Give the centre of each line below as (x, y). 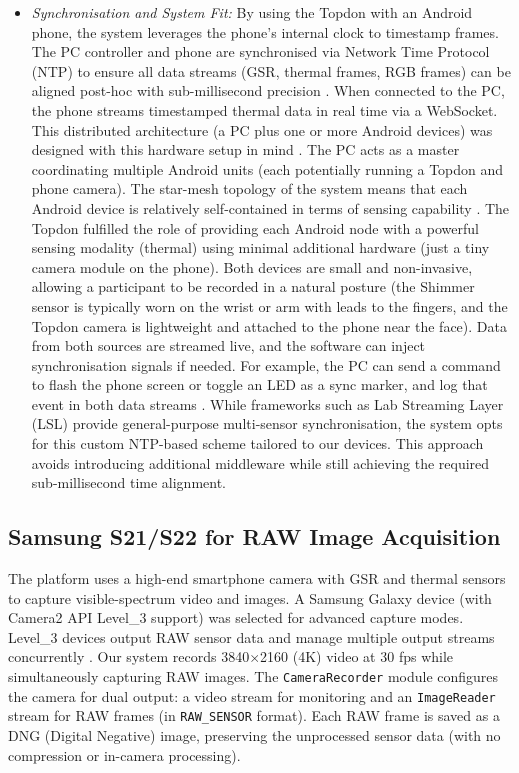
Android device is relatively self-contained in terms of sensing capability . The (270, 207)
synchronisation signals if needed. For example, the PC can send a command (266, 364)
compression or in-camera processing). (124, 754)
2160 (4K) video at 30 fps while (357, 656)
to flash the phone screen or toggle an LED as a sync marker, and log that (259, 384)
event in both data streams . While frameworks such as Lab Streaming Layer (267, 403)
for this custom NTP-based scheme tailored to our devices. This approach (257, 443)
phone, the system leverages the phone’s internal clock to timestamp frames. (265, 31)
